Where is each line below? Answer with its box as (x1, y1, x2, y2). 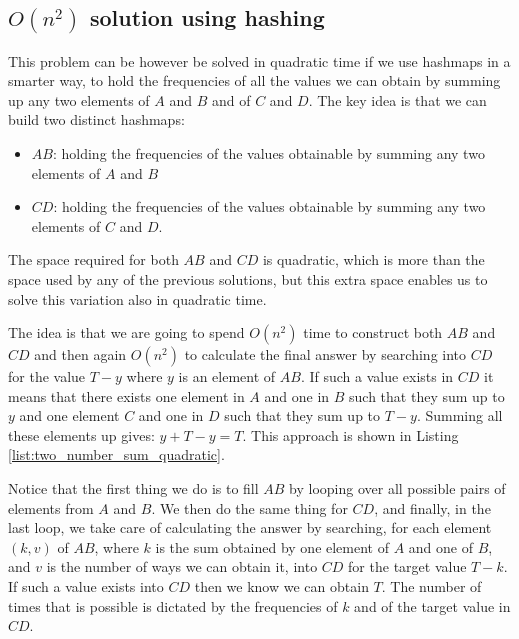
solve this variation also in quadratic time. (8, 288, 267, 309)
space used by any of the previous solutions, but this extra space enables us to (8, 268, 488, 289)
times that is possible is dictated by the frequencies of (8, 595, 338, 616)
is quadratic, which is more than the (262, 249, 485, 270)
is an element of (178, 366, 276, 387)
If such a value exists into (8, 576, 164, 597)
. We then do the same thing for (151, 497, 348, 518)
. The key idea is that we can (308, 89, 487, 110)
